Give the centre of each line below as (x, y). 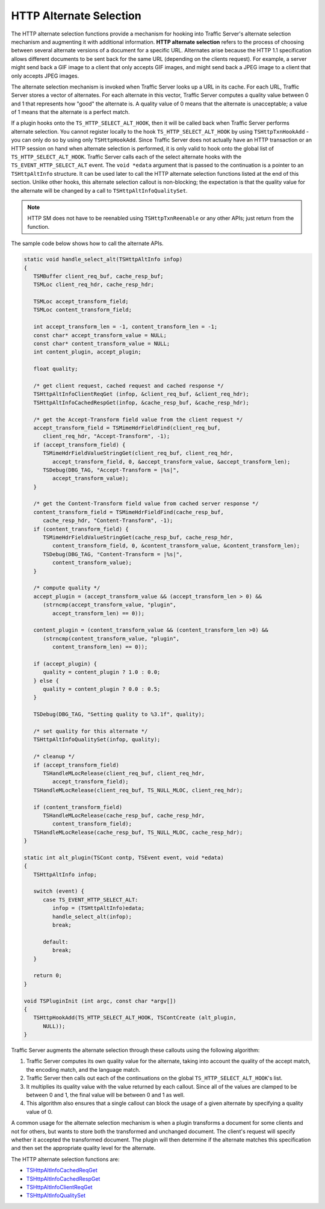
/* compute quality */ (67, 588)
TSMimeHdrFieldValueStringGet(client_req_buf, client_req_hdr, (138, 453)
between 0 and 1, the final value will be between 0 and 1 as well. (105, 1095)
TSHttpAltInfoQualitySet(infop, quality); (97, 740)
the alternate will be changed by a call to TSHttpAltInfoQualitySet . (99, 190)
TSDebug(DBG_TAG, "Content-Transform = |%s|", (113, 554)
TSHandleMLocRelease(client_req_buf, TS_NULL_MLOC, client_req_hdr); (138, 790)
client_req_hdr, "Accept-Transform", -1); (107, 436)
